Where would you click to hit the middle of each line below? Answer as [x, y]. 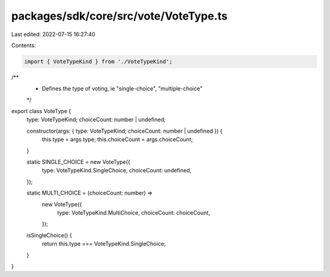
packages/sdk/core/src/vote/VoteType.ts [119, 16]
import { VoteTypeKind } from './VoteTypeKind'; [98, 61]
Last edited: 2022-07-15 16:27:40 [53, 34]
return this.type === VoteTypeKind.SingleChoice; [104, 244]
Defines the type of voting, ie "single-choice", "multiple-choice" [122, 89]
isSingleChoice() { [50, 235]
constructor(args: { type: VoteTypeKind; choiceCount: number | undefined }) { [125, 131]
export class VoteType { [41, 111]
